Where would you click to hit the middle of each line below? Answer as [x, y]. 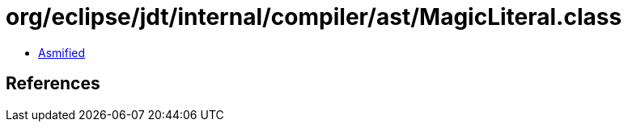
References [53, 84]
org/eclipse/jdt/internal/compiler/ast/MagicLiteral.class [314, 17]
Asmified [62, 52]
